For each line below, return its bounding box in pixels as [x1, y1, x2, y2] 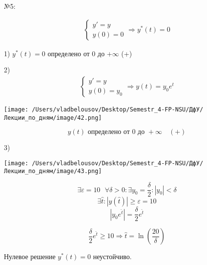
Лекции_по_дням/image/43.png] [4, 168, 102, 175]
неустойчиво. [93, 251, 132, 262]
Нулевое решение [4, 251, 56, 262]
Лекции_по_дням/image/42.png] [4, 114, 102, 121]
